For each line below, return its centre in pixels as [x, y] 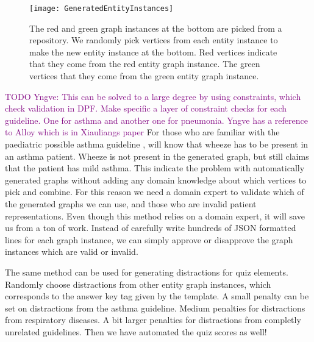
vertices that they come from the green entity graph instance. [144, 76]
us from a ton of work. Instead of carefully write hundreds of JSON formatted [151, 228]
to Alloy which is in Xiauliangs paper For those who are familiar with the [142, 132]
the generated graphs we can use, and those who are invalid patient [131, 203]
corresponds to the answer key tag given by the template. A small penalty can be [157, 296]
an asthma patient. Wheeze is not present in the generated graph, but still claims [157, 156]
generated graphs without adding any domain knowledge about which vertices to [156, 180]
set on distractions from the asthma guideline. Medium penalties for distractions [155, 308]
